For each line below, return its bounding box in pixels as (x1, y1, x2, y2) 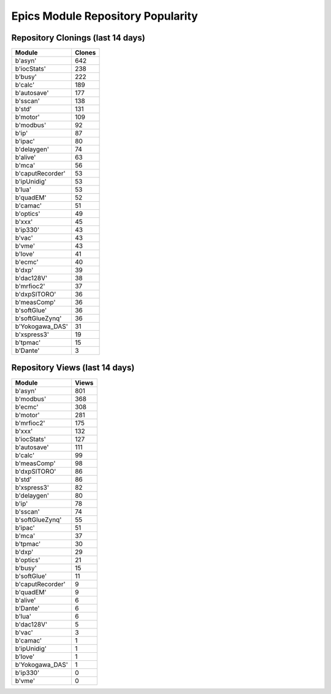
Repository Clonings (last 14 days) (11, 33, 145, 43)
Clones (74, 48, 96, 57)
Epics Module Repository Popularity (11, 9, 199, 23)
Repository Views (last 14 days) (11, 363, 135, 373)
